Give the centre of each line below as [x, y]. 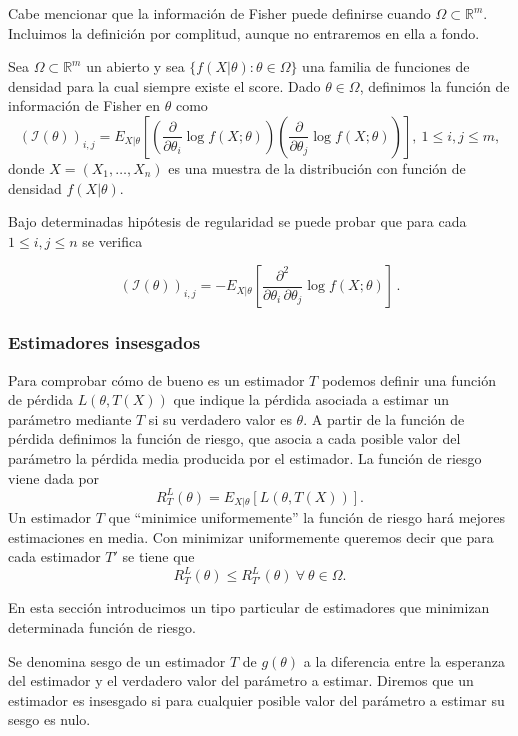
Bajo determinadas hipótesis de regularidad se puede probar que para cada [237, 221]
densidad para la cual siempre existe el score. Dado [164, 85]
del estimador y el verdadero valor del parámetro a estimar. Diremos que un [241, 680]
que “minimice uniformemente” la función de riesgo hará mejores [307, 517]
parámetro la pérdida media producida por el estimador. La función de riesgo [245, 457]
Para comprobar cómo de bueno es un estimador [156, 379]
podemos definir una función [408, 379]
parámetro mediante [70, 418]
